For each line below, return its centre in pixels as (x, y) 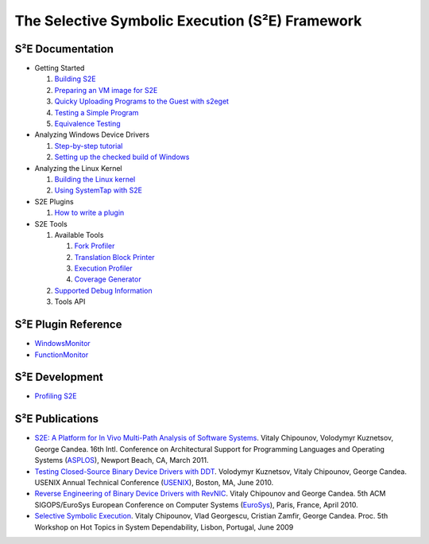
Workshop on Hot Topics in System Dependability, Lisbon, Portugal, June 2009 (164, 527)
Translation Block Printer (114, 257)
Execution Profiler (103, 268)
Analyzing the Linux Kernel (78, 168)
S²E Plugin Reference (68, 325)
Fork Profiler (95, 246)
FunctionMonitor (62, 355)
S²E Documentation (64, 49)
